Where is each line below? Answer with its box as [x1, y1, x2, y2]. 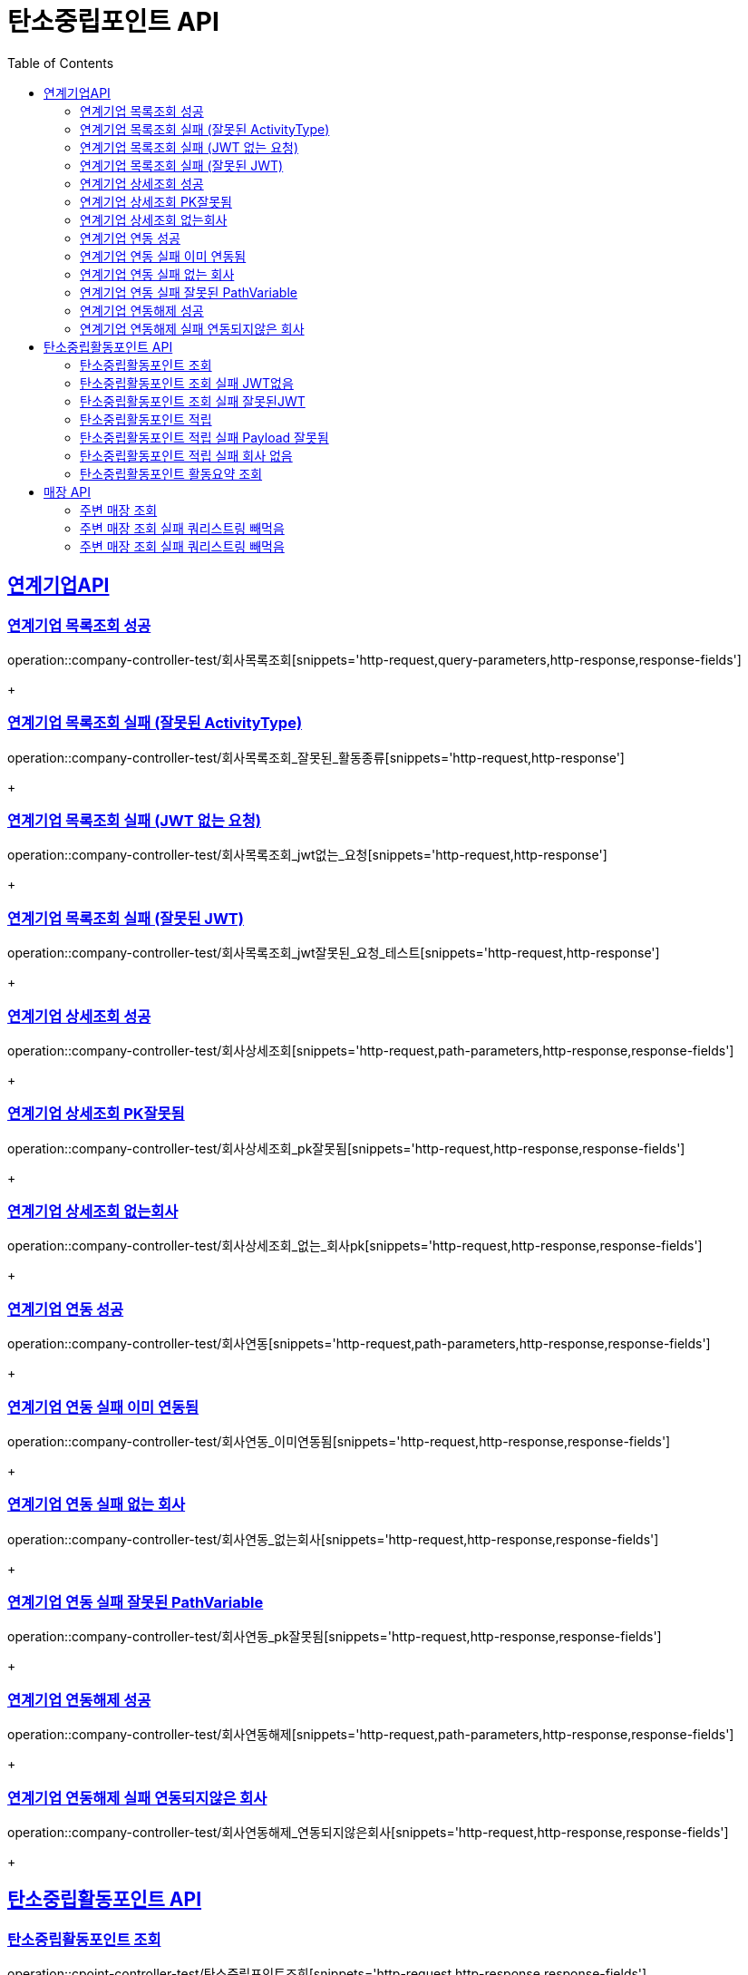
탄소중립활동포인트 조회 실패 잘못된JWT [80, 393, 306, 409]
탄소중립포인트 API [7, 6, 219, 37]
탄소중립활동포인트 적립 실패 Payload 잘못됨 [80, 429, 329, 445]
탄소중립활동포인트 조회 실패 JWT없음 [80, 375, 294, 391]
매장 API [44, 483, 92, 500]
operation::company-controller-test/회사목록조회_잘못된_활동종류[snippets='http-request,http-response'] [7, 749, 625, 765]
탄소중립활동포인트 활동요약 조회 [80, 465, 263, 482]
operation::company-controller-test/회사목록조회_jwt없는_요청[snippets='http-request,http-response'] [7, 847, 607, 863]
